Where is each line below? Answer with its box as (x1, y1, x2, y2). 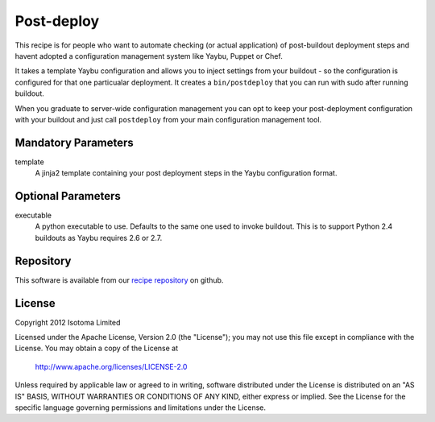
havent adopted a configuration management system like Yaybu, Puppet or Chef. (14, 51, 284, 60)
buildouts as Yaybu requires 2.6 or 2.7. (35, 233, 163, 242)
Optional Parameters (14, 189, 121, 203)
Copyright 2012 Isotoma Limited (14, 317, 121, 327)
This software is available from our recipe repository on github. (14, 275, 224, 285)
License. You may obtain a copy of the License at (14, 343, 179, 354)
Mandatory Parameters (14, 135, 135, 149)
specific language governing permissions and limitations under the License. (14, 403, 266, 412)
